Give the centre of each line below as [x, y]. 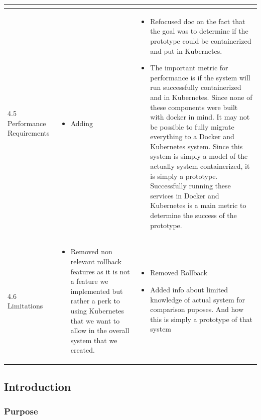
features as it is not [100, 271]
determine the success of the [193, 215]
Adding [82, 123]
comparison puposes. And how [197, 309]
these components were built [194, 107]
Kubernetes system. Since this [197, 146]
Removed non [91, 251]
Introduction [38, 386]
